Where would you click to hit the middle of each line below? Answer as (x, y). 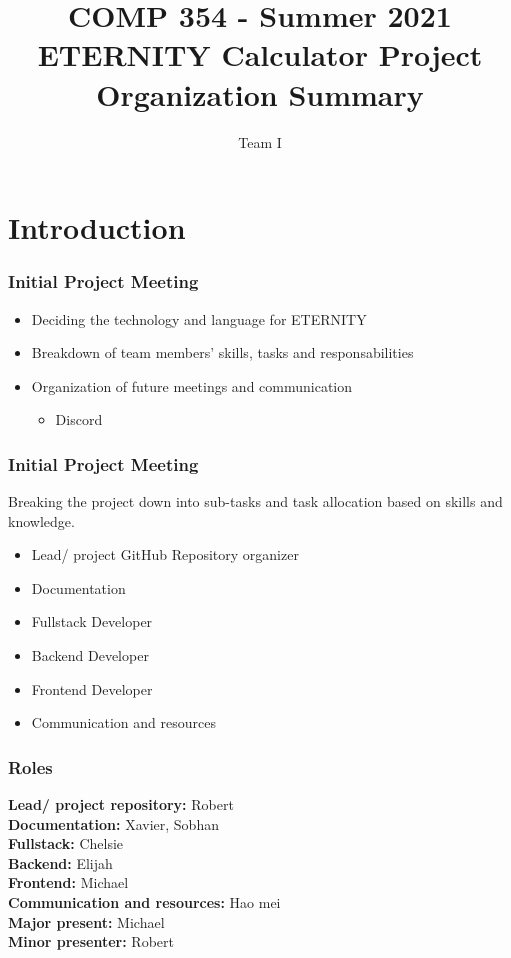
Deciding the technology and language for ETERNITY (199, 318)
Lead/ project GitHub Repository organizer (165, 554)
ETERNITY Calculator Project (260, 54)
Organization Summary (260, 93)
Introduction (97, 227)
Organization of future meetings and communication (192, 385)
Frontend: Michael (68, 882)
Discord (79, 419)
